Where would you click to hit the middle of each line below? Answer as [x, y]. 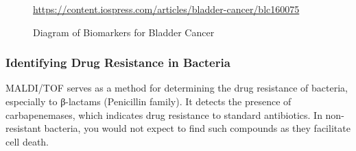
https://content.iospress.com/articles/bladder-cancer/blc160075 [166, 9]
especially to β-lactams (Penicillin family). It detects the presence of [149, 101]
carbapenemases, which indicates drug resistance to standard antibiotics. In [164, 114]
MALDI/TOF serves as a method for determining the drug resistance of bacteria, [177, 88]
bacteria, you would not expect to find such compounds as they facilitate [197, 128]
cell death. [27, 141]
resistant [23, 128]
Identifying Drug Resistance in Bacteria [118, 63]
